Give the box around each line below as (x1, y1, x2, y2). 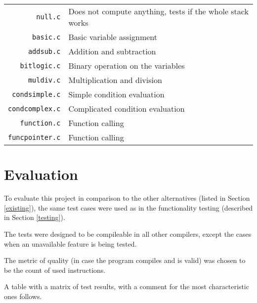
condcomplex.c (8, 104, 61, 113)
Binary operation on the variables (68, 60, 185, 71)
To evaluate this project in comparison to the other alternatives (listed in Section (4, 193, 250, 203)
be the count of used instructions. (4, 264, 106, 275)
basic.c (32, 33, 61, 41)
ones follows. (4, 291, 42, 301)
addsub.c (28, 47, 61, 55)
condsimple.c (12, 90, 61, 98)
